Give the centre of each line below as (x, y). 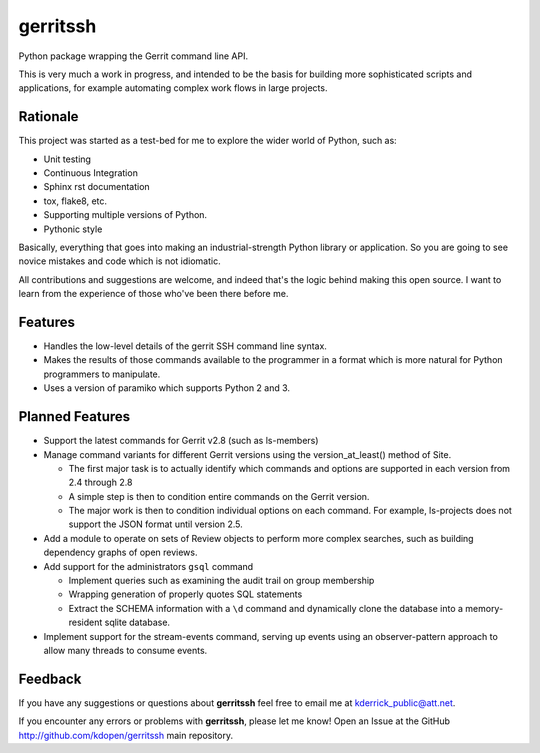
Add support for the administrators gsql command (148, 566)
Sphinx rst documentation (96, 187)
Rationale (48, 116)
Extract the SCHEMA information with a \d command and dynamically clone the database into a (266, 608)
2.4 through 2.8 (100, 482)
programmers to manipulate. (102, 374)
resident (85, 622)
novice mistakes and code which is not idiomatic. (119, 261)
